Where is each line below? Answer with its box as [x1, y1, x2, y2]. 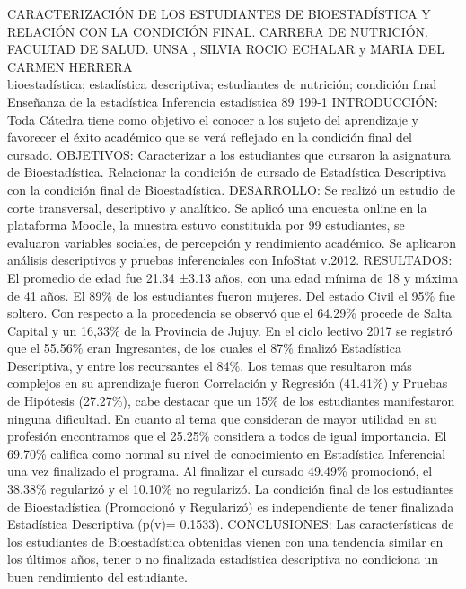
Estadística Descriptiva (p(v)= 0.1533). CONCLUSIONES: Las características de [7, 514, 454, 533]
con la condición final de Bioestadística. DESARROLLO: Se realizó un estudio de [7, 180, 456, 198]
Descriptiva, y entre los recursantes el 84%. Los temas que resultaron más [7, 356, 412, 374]
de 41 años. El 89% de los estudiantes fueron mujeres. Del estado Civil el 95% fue [7, 286, 456, 304]
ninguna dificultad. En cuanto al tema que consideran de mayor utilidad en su [7, 409, 437, 427]
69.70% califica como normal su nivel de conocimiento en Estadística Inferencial [7, 444, 446, 462]
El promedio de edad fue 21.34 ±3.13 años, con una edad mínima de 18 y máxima [7, 268, 459, 286]
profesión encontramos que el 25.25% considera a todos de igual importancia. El [7, 426, 447, 445]
